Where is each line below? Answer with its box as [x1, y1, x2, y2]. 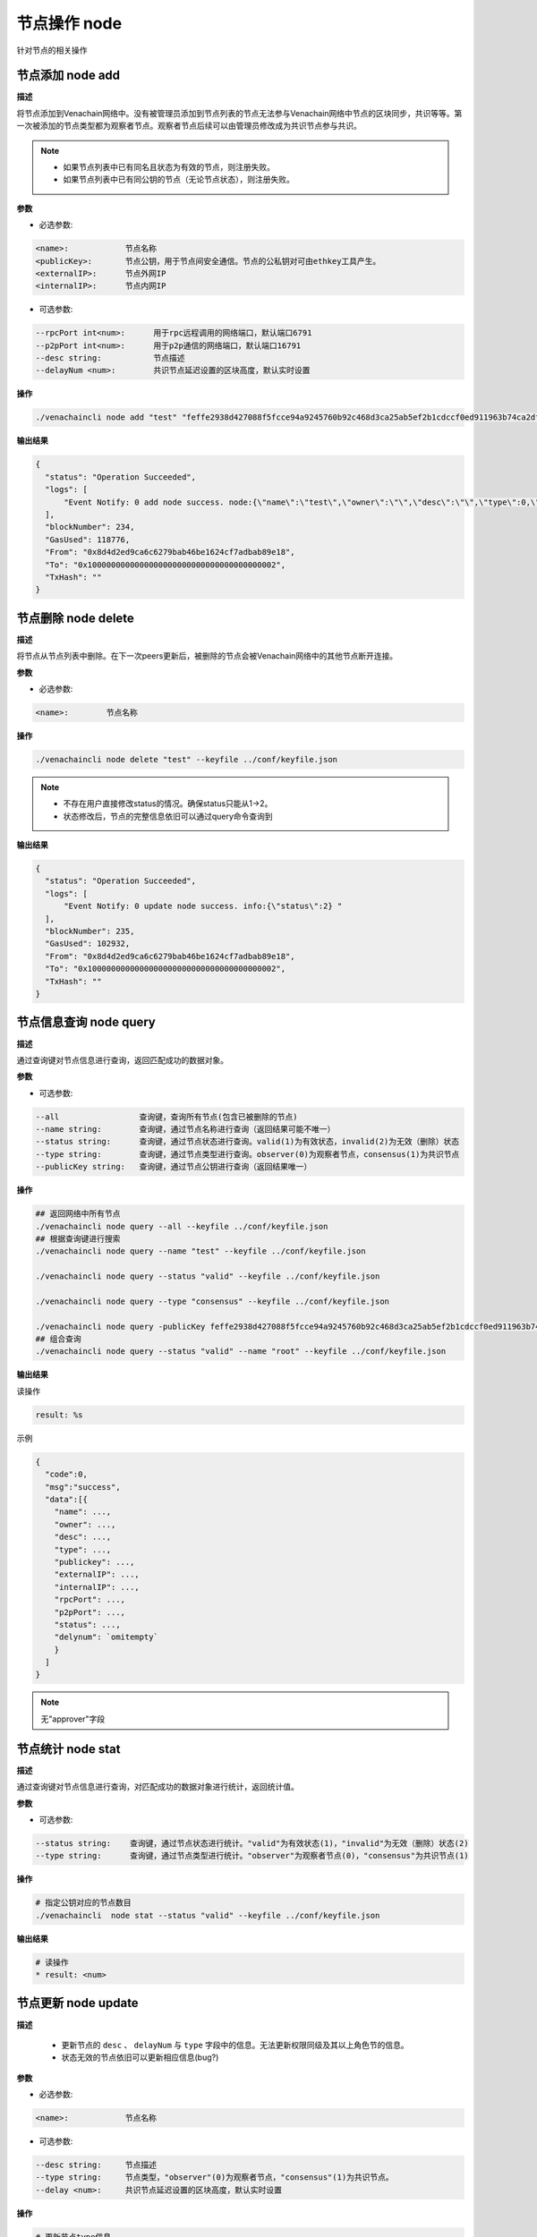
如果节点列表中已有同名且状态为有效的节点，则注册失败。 [63, 162, 275, 173]
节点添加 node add [16, 68, 121, 83]
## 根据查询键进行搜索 [35, 1233, 121, 1244]
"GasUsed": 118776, [45, 534, 131, 545]
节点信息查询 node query [16, 1015, 156, 1030]
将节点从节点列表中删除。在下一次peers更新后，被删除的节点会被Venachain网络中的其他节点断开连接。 [16, 651, 398, 661]
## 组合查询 [35, 1334, 81, 1344]
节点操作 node [16, 13, 123, 33]
